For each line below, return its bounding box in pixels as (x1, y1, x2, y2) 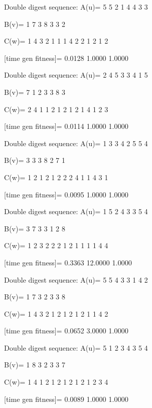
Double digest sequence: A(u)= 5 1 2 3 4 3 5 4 (4, 342, 148, 353)
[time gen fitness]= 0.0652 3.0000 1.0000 (4, 325, 129, 336)
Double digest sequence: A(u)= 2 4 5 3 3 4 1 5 (4, 70, 148, 80)
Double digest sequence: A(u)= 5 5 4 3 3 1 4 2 (4, 274, 148, 285)
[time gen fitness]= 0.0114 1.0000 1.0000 (4, 121, 129, 131)
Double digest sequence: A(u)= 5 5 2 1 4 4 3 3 (4, 2, 148, 12)
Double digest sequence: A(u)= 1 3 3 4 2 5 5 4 (4, 138, 148, 148)
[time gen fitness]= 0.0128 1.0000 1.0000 (4, 52, 129, 63)
